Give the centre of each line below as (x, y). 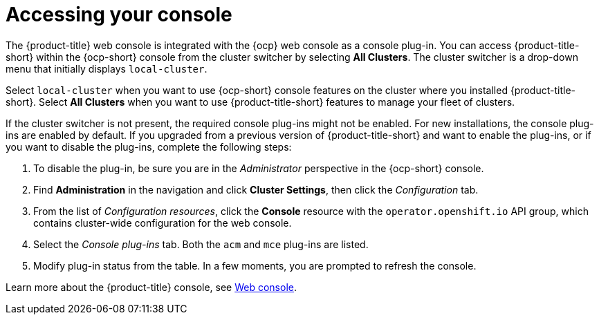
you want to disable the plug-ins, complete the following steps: (149, 147)
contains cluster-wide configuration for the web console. (163, 223)
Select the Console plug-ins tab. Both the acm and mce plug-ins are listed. (201, 244)
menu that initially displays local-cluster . (107, 68)
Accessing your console (119, 15)
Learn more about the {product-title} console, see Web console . (151, 287)
